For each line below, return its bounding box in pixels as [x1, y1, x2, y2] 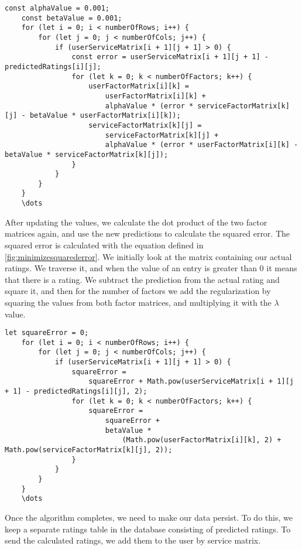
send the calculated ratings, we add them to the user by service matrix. [5, 534, 261, 546]
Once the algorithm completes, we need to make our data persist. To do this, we [5, 511, 293, 523]
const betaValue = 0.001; [21, 13, 122, 22]
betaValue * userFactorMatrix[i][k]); [29, 111, 181, 120]
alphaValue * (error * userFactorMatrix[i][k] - [105, 141, 298, 149]
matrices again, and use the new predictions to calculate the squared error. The [5, 227, 290, 240]
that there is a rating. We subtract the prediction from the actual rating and [5, 273, 280, 285]
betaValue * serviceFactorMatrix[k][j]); [5, 150, 169, 159]
